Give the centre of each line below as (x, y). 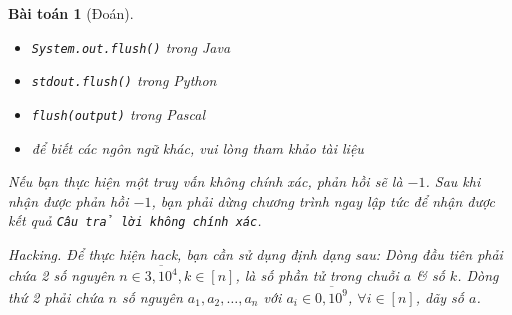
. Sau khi (453, 181)
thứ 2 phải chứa (56, 296)
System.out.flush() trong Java (131, 46)
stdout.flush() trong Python (124, 80)
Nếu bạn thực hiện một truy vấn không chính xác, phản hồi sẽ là (205, 181)
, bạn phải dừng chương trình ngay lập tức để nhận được (323, 200)
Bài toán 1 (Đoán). (71, 13)
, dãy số (439, 296)
